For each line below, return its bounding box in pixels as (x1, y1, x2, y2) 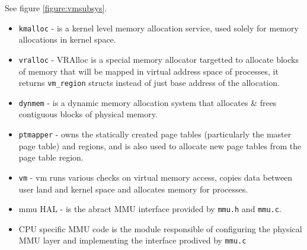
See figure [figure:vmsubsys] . (5, 2, 107, 14)
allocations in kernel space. (18, 33, 116, 46)
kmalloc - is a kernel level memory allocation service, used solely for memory (18, 21, 299, 34)
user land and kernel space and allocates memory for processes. (18, 182, 248, 195)
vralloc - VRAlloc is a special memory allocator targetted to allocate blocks (18, 53, 299, 65)
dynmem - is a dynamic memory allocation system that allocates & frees (18, 96, 277, 108)
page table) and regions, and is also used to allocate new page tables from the (18, 139, 302, 152)
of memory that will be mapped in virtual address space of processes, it (18, 65, 279, 77)
